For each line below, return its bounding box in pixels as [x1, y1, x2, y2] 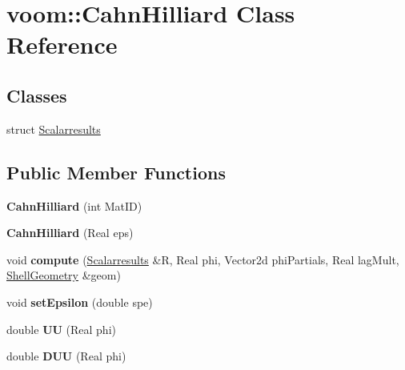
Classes [6, 82, 67, 107]
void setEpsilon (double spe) [6, 293, 153, 310]
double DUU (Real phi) [6, 348, 126, 364]
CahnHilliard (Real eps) [6, 224, 134, 241]
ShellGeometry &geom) [6, 267, 121, 284]
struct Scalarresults [6, 120, 101, 137]
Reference [6, 28, 118, 61]
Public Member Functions [6, 159, 226, 184]
